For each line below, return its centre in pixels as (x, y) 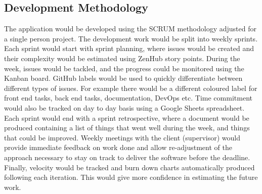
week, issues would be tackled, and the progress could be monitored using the (124, 68)
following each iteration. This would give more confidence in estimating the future (131, 177)
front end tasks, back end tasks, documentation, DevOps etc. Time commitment (128, 98)
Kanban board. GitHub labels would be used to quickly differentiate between (123, 78)
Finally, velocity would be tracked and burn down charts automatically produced (129, 167)
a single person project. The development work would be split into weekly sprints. (131, 38)
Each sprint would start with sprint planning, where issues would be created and (129, 48)
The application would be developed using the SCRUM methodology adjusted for (130, 29)
